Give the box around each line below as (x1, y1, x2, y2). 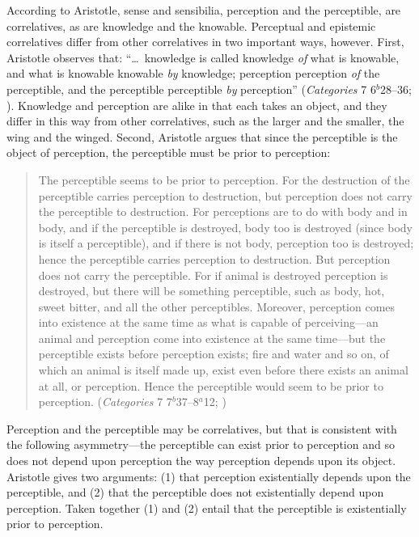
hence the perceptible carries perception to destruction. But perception (38, 250, 391, 267)
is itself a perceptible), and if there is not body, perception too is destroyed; (38, 235, 414, 252)
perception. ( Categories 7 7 (38, 393, 172, 410)
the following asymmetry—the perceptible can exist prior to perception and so (6, 436, 395, 453)
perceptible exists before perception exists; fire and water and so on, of (38, 345, 389, 362)
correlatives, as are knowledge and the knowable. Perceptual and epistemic (6, 17, 376, 34)
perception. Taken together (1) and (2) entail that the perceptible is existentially (6, 499, 407, 516)
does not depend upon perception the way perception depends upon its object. (6, 452, 396, 469)
